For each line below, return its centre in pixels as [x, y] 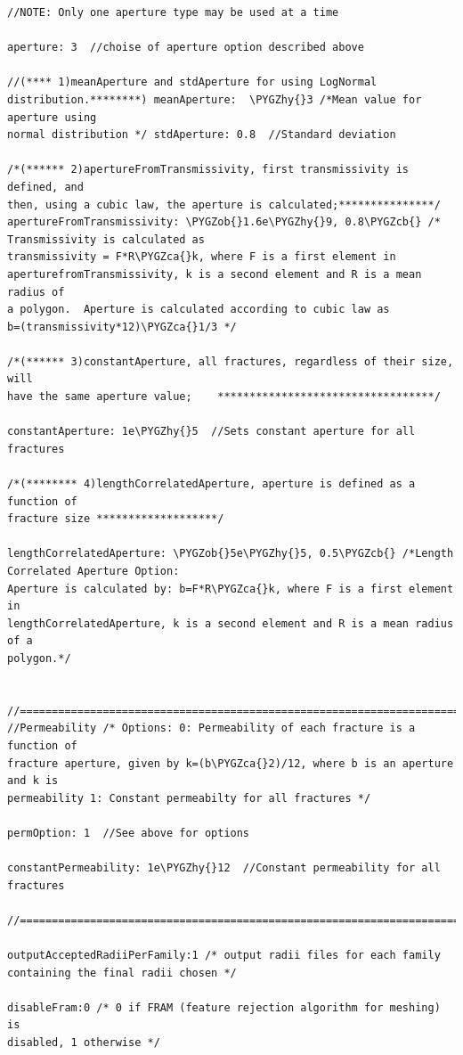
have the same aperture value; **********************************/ [224, 397]
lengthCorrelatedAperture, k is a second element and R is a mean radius [231, 623]
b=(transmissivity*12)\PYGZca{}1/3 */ [122, 327]
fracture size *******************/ [116, 519]
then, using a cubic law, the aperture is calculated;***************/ [224, 204]
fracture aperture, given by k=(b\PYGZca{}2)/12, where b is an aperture [231, 763]
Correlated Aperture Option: [93, 571]
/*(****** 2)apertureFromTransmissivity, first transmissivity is [208, 170]
